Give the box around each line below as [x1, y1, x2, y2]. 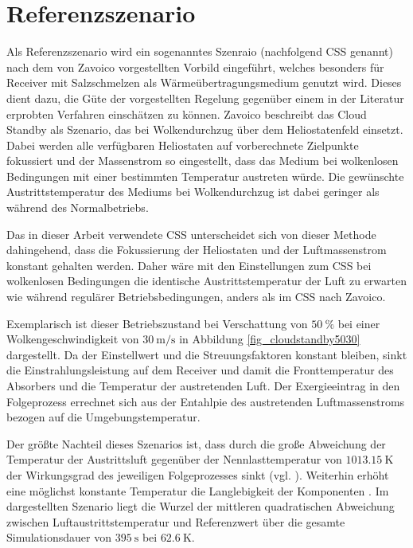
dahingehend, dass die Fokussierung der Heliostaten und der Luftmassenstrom [6, 241, 387, 258]
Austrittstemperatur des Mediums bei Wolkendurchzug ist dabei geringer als [6, 183, 380, 200]
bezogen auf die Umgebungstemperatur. [6, 409, 201, 425]
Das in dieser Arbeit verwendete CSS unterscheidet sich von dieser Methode [6, 225, 376, 242]
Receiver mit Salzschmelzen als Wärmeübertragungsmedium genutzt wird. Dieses [6, 74, 402, 91]
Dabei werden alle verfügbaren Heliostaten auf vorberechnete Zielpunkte [6, 136, 359, 153]
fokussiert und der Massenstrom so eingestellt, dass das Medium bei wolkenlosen [6, 152, 399, 169]
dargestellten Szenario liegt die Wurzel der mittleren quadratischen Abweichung [6, 498, 395, 515]
